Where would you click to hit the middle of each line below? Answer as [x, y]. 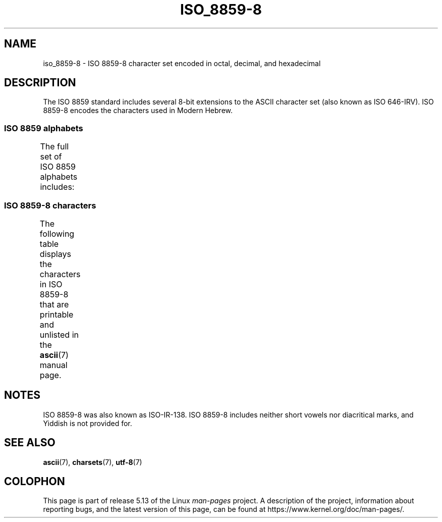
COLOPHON [35, 482]
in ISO [51, 284]
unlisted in [59, 334]
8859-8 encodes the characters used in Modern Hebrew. [138, 111]
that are [54, 304]
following [57, 233]
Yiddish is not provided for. [88, 423]
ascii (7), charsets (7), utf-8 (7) [93, 462]
